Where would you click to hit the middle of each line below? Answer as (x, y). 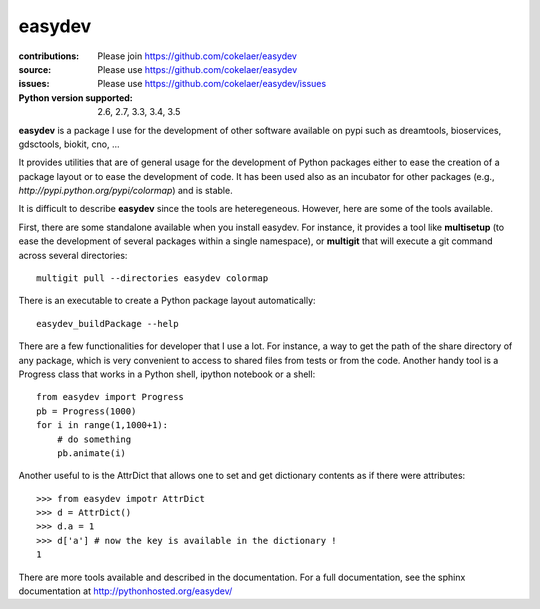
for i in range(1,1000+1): (102, 425)
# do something (94, 439)
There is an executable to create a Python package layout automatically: (167, 301)
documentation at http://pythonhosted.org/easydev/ (125, 591)
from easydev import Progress (110, 397)
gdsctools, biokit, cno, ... (69, 144)
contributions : (49, 56)
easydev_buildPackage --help (107, 323)
